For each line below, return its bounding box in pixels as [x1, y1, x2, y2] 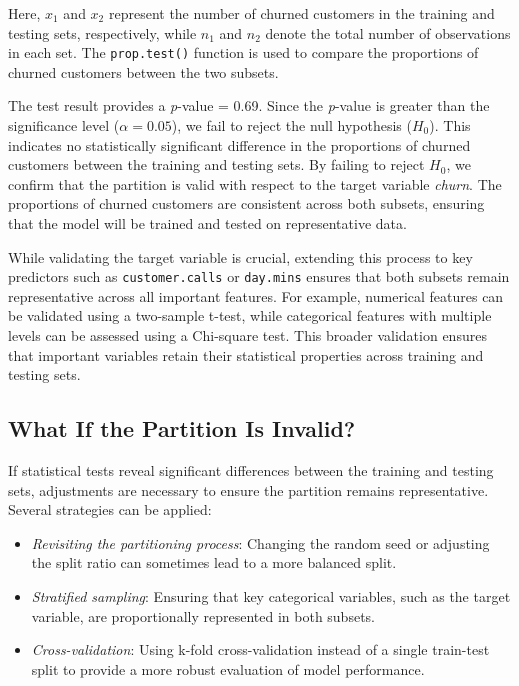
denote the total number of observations [265, 22, 511, 43]
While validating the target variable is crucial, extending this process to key [8, 246, 473, 267]
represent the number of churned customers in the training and [108, 3, 495, 23]
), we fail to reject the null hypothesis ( [171, 115, 412, 136]
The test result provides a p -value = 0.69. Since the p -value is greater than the [8, 95, 490, 116]
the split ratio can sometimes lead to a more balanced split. [31, 552, 397, 573]
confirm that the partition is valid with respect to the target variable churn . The [8, 173, 502, 194]
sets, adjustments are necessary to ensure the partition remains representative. [8, 479, 489, 500]
